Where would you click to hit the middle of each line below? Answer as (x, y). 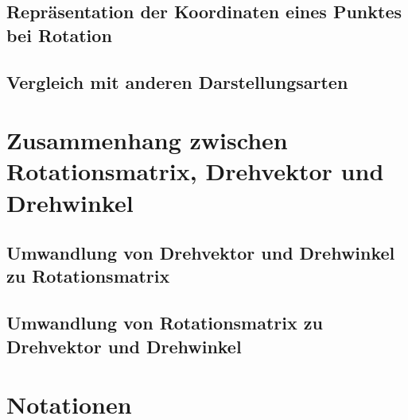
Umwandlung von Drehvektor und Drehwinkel (201, 253)
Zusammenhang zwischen (147, 140)
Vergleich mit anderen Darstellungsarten (177, 81)
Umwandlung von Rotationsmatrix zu (165, 323)
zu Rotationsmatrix (88, 276)
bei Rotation (59, 35)
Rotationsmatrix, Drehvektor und (195, 171)
